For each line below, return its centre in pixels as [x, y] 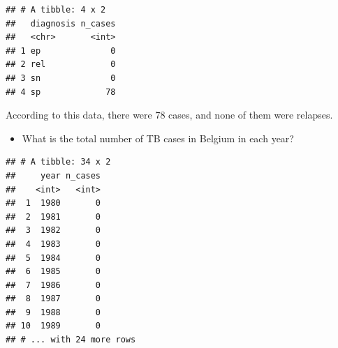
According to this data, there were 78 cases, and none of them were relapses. [169, 115]
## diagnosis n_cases [61, 23]
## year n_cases [53, 175]
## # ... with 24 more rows [71, 340]
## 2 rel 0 [61, 65]
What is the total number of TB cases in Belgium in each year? [158, 138]
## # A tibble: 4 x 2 [56, 10]
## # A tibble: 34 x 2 [58, 162]
